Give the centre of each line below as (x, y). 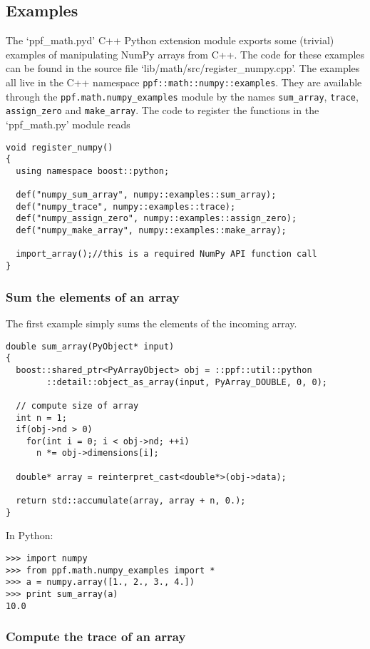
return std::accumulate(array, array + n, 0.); (131, 501)
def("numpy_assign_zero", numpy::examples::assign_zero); (156, 219)
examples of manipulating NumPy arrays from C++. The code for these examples (185, 54)
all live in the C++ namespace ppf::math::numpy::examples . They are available (184, 82)
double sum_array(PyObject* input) (90, 346)
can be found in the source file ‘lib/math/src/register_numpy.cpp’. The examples (183, 68)
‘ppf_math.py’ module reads (68, 124)
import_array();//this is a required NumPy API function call (166, 254)
